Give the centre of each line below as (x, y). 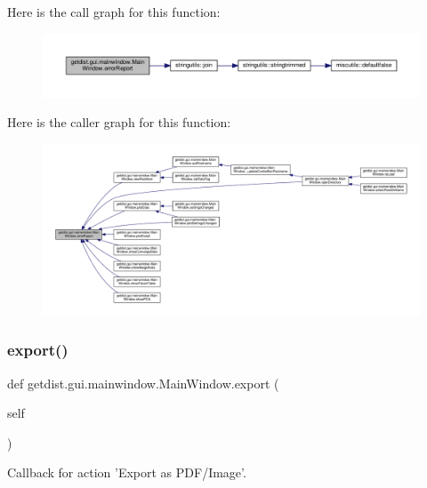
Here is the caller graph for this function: (119, 122)
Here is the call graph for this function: (114, 12)
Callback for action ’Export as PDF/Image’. (127, 472)
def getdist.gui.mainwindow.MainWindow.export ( (143, 383)
